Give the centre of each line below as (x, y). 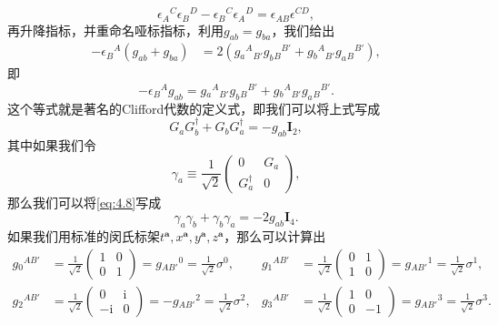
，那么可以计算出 (275, 236)
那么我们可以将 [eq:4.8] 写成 (85, 202)
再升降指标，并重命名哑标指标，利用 (115, 30)
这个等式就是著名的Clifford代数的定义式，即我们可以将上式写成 (194, 108)
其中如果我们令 (52, 145)
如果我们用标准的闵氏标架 (84, 236)
